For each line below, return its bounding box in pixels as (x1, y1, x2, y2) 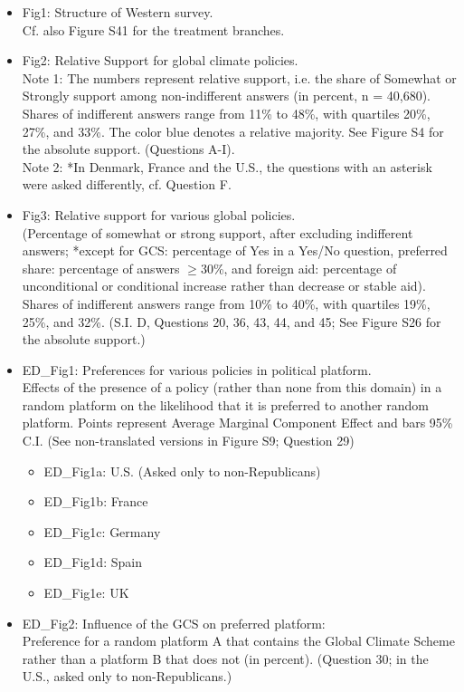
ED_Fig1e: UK (43, 583, 129, 602)
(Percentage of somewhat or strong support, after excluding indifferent (22, 223, 413, 242)
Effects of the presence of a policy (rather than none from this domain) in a (22, 378, 442, 397)
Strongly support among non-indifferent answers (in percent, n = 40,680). (22, 86, 431, 105)
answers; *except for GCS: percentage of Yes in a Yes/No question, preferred (22, 241, 448, 260)
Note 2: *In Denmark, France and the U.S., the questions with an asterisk (22, 157, 432, 176)
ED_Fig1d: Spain (43, 553, 142, 572)
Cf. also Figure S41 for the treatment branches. (22, 20, 285, 39)
